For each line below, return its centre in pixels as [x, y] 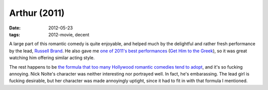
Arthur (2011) [37, 13]
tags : [15, 34]
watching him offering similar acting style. [52, 58]
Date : [15, 28]
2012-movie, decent [69, 34]
